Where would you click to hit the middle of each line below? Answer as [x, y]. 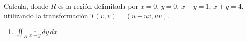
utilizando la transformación [46, 15]
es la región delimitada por [98, 6]
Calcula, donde [26, 6]
